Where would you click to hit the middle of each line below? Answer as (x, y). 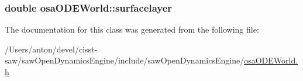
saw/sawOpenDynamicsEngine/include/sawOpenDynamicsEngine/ (125, 60)
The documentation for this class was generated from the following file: (132, 29)
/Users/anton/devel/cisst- (51, 49)
